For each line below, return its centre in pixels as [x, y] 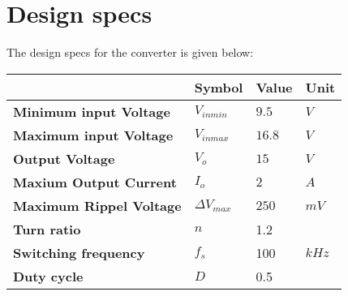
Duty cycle [48, 276]
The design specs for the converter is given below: [130, 52]
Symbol [219, 87]
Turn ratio [47, 229]
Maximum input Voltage [93, 135]
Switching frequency [79, 252]
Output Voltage [64, 158]
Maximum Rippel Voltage [97, 205]
